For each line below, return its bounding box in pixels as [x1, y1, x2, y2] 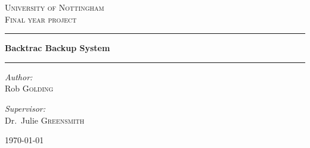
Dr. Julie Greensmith [5, 114, 85, 126]
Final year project [5, 12, 77, 25]
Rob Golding [5, 82, 54, 95]
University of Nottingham [5, 1, 104, 13]
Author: [5, 70, 33, 83]
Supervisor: [5, 102, 45, 114]
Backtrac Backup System [5, 42, 110, 54]
